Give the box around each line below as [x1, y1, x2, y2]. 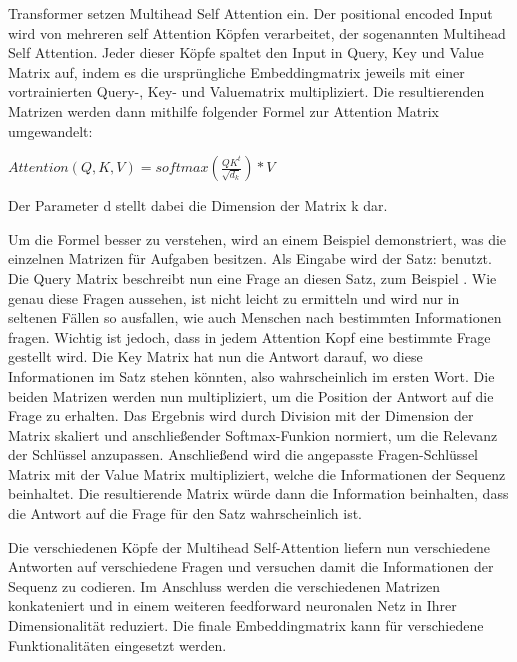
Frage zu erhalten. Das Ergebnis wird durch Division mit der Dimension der [8, 405, 474, 426]
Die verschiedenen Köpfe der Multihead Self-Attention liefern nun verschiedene [8, 536, 490, 557]
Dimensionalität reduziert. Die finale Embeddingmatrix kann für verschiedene [8, 615, 484, 636]
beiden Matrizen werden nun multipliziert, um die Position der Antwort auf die [8, 385, 494, 406]
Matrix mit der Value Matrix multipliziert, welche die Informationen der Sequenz [8, 463, 506, 484]
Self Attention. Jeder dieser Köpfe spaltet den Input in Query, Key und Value [8, 42, 484, 63]
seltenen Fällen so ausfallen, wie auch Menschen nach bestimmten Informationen [8, 307, 502, 328]
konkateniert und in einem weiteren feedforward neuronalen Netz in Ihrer [8, 595, 457, 616]
